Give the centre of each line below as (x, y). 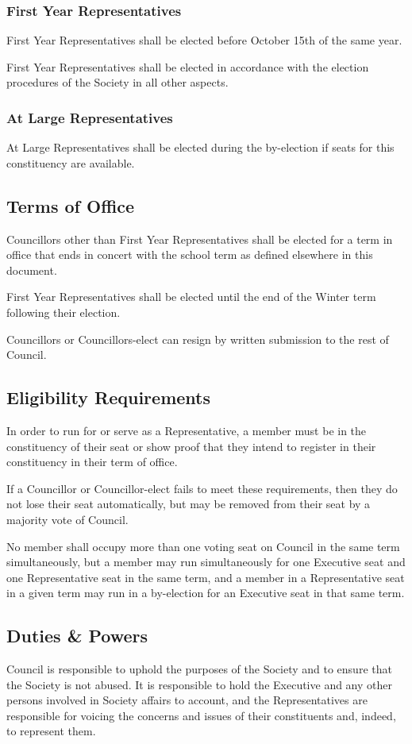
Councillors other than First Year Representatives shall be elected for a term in (200, 239)
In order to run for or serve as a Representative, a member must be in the (187, 430)
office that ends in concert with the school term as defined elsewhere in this (190, 254)
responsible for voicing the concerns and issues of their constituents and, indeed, (201, 715)
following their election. (64, 312)
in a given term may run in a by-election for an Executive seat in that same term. (206, 593)
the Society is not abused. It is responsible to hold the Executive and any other (199, 684)
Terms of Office (71, 205)
